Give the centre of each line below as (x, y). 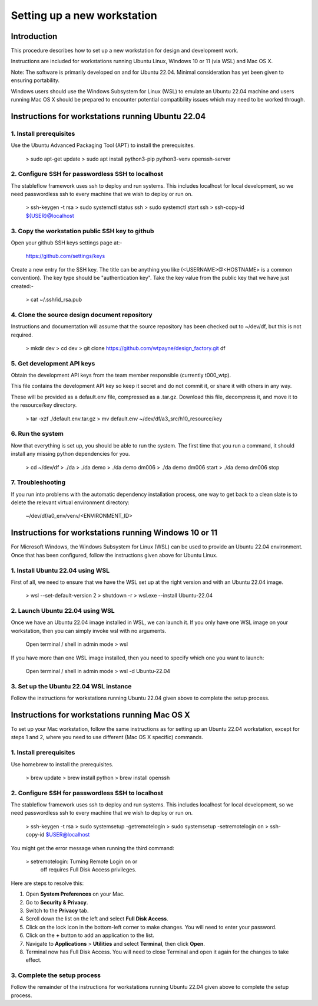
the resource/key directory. (44, 405)
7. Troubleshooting (38, 482)
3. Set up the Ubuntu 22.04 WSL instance (71, 686)
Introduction (34, 36)
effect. (34, 960)
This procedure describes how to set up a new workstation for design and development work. (125, 51)
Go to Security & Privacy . (57, 902)
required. (22, 335)
